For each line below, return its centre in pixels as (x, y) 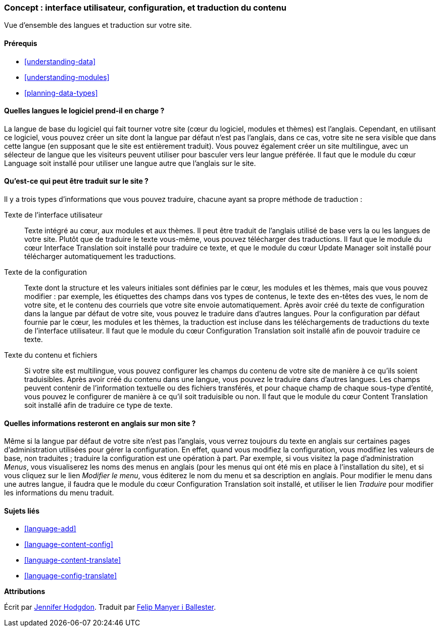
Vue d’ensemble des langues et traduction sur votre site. (98, 25)
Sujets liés (22, 511)
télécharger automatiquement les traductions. (100, 257)
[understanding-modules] (67, 77)
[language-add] (50, 529)
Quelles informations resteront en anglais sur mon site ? (100, 423)
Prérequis (21, 43)
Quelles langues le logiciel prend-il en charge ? (84, 111)
